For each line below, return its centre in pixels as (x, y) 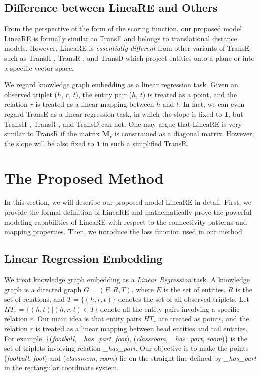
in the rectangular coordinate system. (61, 368)
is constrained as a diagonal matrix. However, (184, 134)
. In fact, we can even (212, 104)
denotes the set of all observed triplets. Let (184, 299)
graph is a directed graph (43, 289)
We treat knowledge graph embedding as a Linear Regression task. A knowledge (127, 279)
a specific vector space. (39, 67)
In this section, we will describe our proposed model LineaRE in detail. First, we (128, 202)
